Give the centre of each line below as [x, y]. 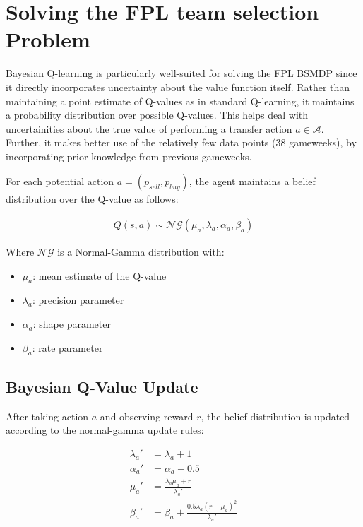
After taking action [47, 416]
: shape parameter [72, 324]
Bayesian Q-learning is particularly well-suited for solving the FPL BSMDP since [181, 73]
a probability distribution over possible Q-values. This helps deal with [157, 115]
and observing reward [147, 416]
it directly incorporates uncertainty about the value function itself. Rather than [178, 87]
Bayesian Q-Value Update [102, 386]
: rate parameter [67, 347]
